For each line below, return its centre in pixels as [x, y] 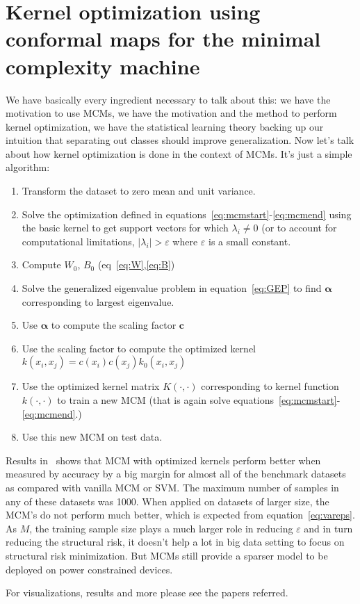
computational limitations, [78, 241]
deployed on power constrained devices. [89, 569]
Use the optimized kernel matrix [91, 386]
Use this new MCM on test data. [92, 437]
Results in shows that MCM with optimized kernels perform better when [163, 460]
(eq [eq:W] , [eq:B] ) [136, 264]
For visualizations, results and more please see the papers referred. [147, 593]
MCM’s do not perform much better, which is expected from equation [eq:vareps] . [180, 515]
